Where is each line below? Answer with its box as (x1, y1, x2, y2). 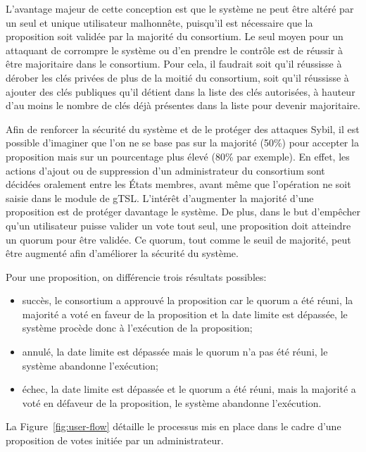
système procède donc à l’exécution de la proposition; (22, 320, 253, 335)
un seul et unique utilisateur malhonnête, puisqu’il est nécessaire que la (6, 15, 313, 30)
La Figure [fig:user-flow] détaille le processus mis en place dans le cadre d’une (6, 419, 341, 434)
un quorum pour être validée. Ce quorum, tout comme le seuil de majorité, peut (6, 232, 351, 246)
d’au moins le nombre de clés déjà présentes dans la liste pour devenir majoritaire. (6, 98, 360, 113)
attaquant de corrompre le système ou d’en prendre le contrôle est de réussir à (6, 42, 343, 57)
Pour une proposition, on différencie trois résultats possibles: (6, 269, 267, 284)
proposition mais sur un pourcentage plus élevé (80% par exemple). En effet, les (6, 149, 350, 163)
